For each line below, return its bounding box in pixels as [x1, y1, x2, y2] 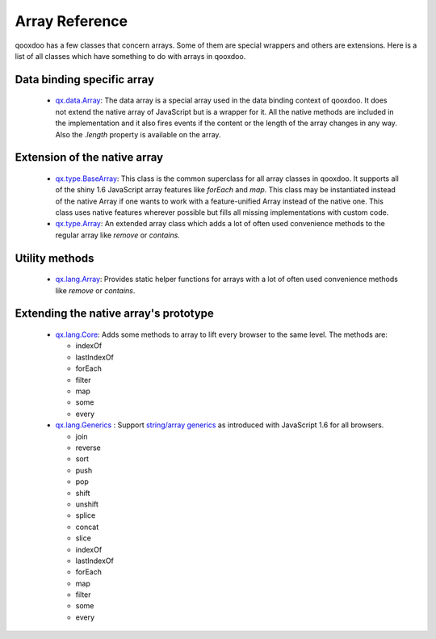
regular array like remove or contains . [55, 230, 181, 240]
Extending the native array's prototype [15, 307, 214, 321]
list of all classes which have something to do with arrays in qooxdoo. [15, 51, 246, 61]
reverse [75, 443, 101, 452]
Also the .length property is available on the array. [55, 129, 221, 139]
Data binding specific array [15, 73, 155, 86]
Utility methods [15, 251, 94, 265]
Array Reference [15, 12, 128, 30]
